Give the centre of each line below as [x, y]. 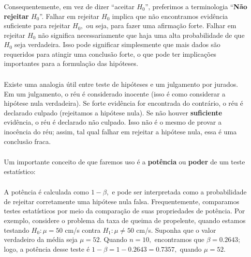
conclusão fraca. [27, 141]
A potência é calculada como [46, 192]
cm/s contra [83, 230]
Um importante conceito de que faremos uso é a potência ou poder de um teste [125, 162]
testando [17, 230]
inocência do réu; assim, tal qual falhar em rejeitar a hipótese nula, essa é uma [120, 131]
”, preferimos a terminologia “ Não [196, 6]
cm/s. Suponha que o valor [176, 230]
